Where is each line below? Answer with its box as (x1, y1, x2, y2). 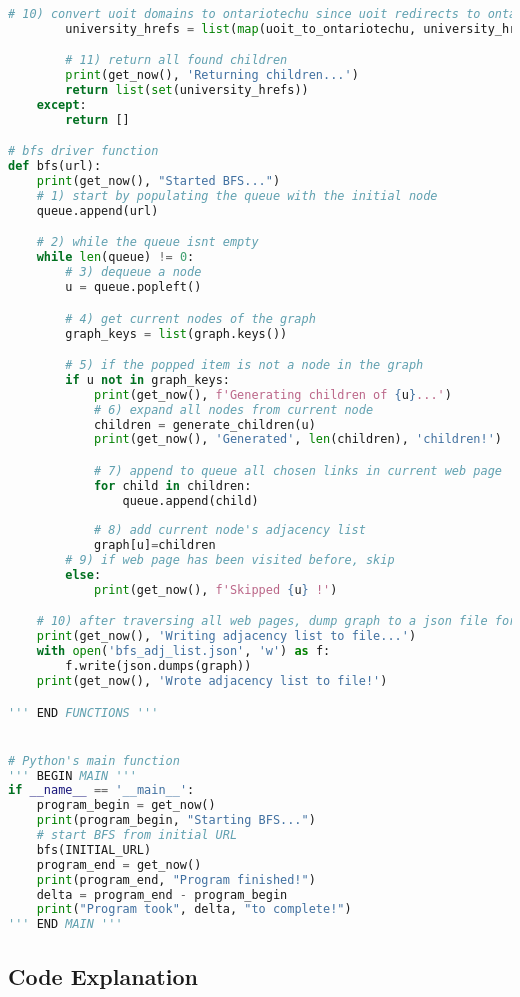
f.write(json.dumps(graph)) (65, 659, 252, 674)
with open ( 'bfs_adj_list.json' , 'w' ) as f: (36, 644, 331, 659)
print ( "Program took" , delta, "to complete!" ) (36, 902, 352, 917)
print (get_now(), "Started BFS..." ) (36, 174, 281, 189)
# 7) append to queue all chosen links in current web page (93, 463, 502, 478)
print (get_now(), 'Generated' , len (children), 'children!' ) (93, 432, 502, 447)
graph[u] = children (93, 538, 216, 553)
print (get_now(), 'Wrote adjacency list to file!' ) (36, 673, 388, 688)
